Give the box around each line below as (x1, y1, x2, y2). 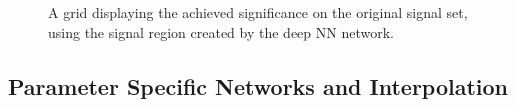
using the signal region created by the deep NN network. (48, 21, 394, 42)
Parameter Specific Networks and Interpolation (8, 70, 509, 101)
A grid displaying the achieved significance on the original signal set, (48, 2, 468, 22)
